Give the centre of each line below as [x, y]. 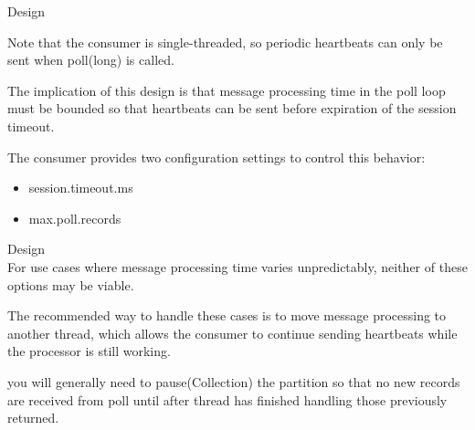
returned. [33, 418]
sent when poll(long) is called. [91, 60]
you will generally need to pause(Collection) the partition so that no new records [234, 381]
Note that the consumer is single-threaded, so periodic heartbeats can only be [225, 42]
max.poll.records [75, 218]
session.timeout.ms [81, 188]
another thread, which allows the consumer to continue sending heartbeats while [232, 333]
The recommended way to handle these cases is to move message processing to [227, 315]
